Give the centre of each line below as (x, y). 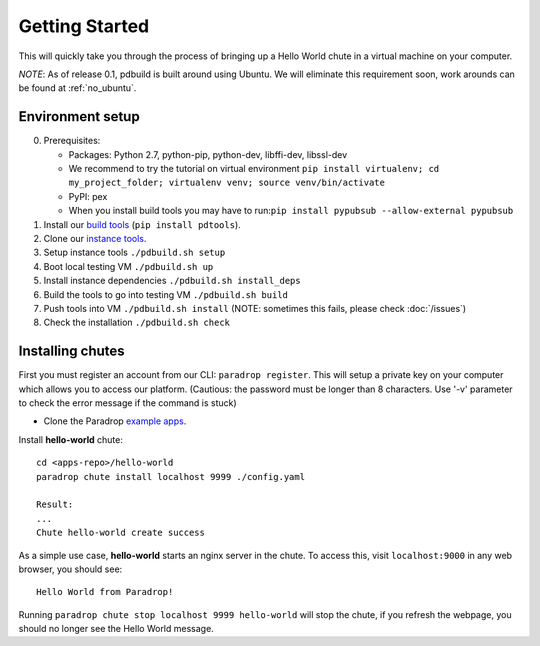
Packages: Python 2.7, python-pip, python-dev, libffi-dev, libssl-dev (208, 154)
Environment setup (79, 116)
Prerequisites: (72, 141)
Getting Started (84, 26)
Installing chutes (71, 351)
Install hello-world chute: (71, 439)
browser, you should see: (70, 569)
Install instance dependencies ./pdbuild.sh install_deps (172, 281)
